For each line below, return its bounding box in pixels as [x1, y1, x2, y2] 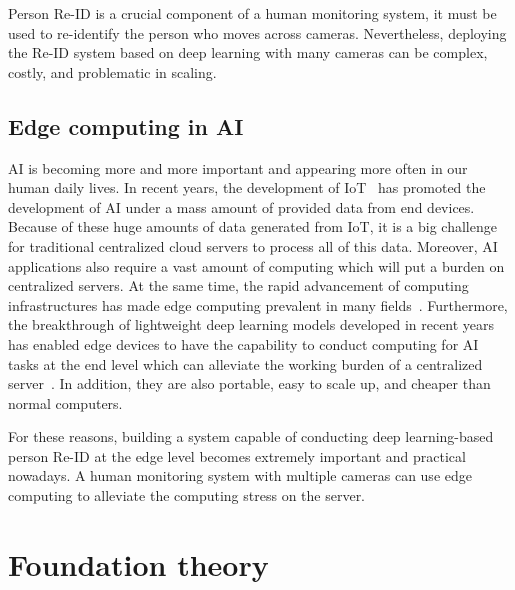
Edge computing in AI [8, 110, 244, 141]
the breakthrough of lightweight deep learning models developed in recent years [8, 314, 495, 335]
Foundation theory [8, 543, 269, 584]
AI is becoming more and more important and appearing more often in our [8, 157, 468, 178]
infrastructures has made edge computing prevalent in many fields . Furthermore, [8, 294, 508, 315]
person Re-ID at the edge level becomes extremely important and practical [8, 445, 466, 466]
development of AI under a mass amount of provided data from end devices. [8, 196, 475, 217]
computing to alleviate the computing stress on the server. [8, 485, 366, 506]
